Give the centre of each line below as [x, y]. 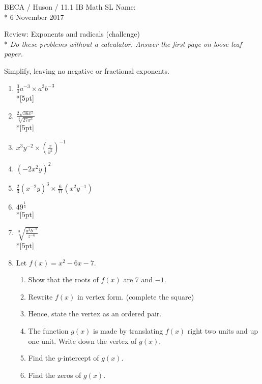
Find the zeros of [55, 375]
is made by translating [128, 330]
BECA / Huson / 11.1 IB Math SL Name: [70, 7]
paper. [13, 54]
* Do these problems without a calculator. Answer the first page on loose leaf [123, 43]
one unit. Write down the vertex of [82, 341]
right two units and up [223, 330]
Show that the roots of [63, 279]
